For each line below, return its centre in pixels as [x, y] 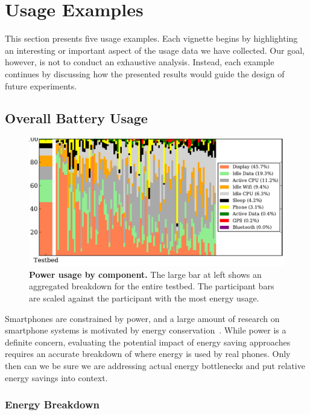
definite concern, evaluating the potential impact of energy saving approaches [148, 342]
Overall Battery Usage [76, 118]
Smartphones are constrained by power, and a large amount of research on [142, 318]
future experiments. [41, 85]
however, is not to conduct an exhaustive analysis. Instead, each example [140, 62]
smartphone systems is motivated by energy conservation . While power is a [146, 330]
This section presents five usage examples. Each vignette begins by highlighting [151, 38]
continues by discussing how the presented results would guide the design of [145, 73]
